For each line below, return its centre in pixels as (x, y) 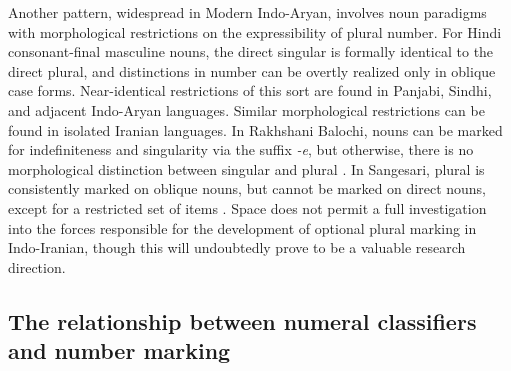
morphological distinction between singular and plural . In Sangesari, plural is (246, 168)
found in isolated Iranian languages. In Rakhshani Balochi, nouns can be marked (255, 129)
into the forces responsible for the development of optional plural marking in (242, 227)
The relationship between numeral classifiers (242, 320)
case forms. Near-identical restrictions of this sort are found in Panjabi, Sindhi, (250, 90)
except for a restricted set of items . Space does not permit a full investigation (247, 207)
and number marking (119, 350)
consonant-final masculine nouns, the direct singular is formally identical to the (251, 51)
